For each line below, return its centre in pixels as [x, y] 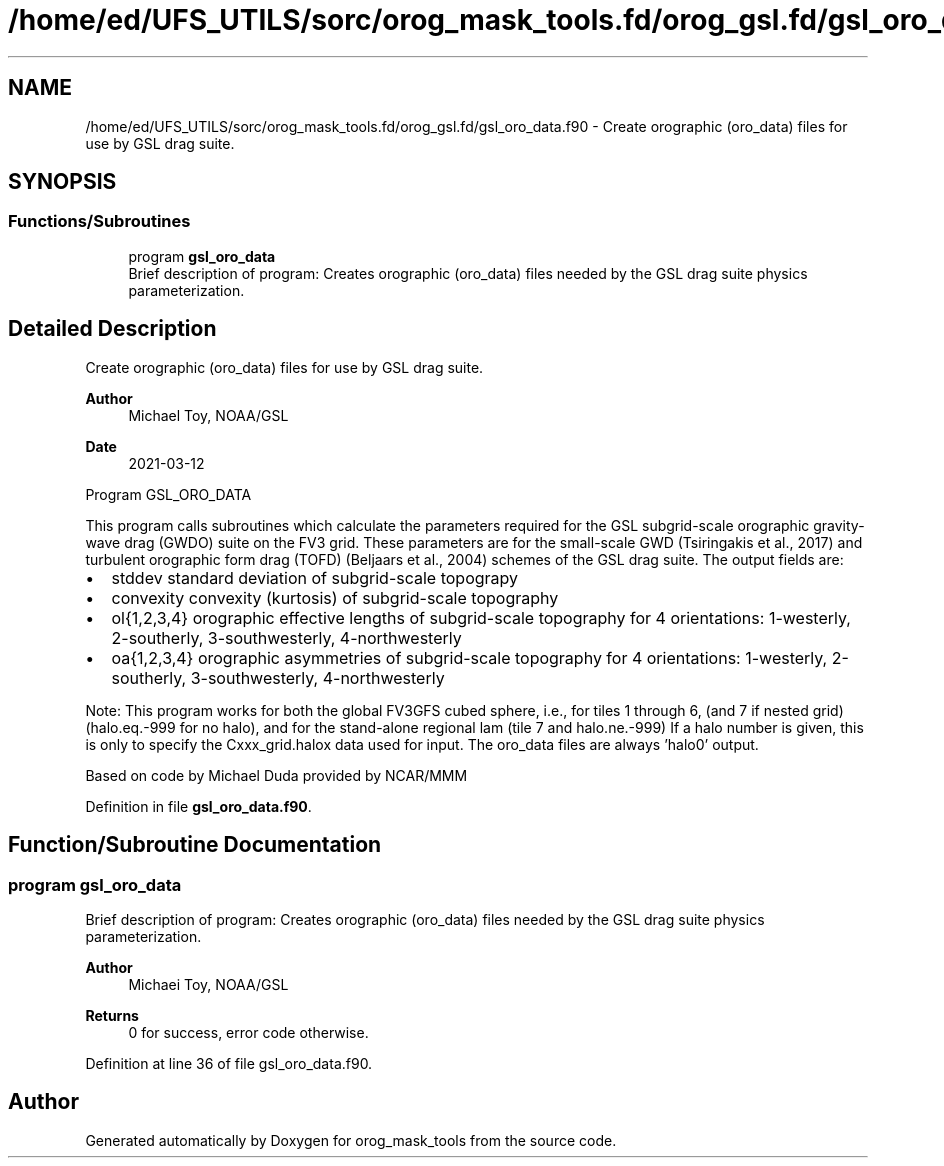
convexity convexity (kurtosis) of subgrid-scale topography [335, 597]
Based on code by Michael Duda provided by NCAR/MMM [276, 775]
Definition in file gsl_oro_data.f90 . [198, 806]
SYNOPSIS [62, 182]
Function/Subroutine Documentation [195, 845]
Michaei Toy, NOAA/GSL [208, 984]
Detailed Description [112, 329]
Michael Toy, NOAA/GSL [208, 415]
